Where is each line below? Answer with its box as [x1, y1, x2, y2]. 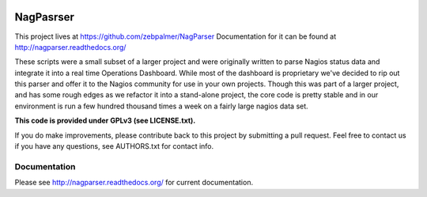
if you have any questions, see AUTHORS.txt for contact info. [14, 142, 214, 151]
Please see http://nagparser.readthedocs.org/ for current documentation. [14, 178, 253, 188]
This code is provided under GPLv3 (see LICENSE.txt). [14, 116, 196, 126]
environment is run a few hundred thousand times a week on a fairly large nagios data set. [14, 101, 308, 111]
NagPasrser [14, 10, 75, 24]
